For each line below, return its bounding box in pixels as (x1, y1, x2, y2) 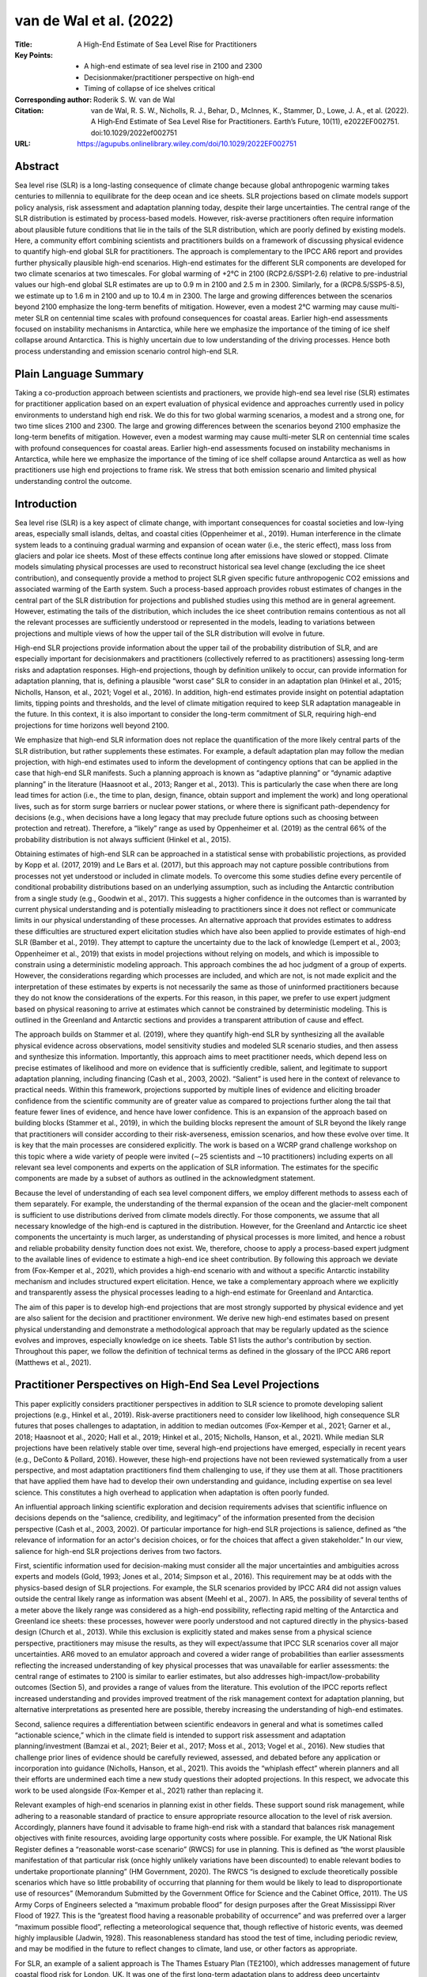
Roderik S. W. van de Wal (93, 95, 176, 104)
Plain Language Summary (14, 367, 144, 380)
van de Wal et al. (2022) (14, 12, 174, 29)
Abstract (14, 159, 59, 173)
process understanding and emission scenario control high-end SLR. (14, 346, 239, 356)
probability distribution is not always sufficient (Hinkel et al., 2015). (14, 834, 232, 844)
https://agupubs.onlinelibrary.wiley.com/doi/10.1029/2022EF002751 (77, 139, 297, 149)
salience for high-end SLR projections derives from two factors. (14, 1546, 222, 1556)
